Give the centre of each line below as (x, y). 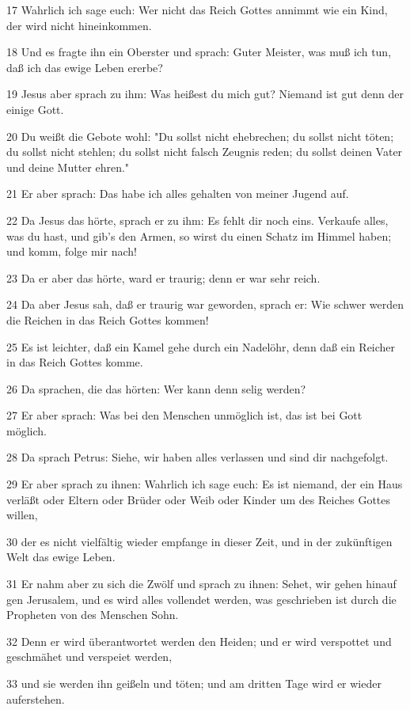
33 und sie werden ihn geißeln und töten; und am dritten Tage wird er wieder (194, 683)
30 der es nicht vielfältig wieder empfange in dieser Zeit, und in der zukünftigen (199, 541)
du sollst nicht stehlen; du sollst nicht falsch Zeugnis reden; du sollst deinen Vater (205, 152)
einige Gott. (35, 109)
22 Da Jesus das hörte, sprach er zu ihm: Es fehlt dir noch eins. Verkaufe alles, (197, 220)
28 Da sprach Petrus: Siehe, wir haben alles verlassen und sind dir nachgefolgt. (197, 457)
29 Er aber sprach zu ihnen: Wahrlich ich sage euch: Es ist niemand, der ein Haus (205, 484)
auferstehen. (36, 699)
